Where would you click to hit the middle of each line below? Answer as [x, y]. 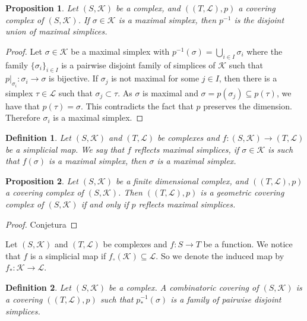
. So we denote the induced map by [220, 255]
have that [23, 106]
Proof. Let [24, 51]
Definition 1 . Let [38, 137]
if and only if [105, 204]
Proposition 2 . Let [42, 180]
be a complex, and [148, 8]
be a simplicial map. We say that [65, 149]
